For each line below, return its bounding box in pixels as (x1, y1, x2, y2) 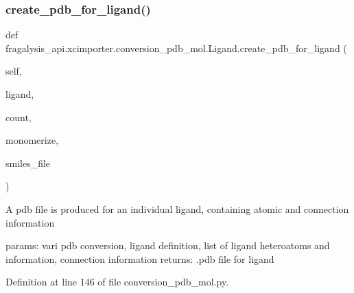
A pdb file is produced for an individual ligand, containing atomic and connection (5, 201, 349, 216)
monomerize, (5, 133, 59, 147)
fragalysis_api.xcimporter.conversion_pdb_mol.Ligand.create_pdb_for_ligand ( (5, 40, 347, 55)
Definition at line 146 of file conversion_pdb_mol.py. (5, 275, 229, 289)
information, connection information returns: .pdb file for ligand (5, 251, 274, 266)
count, (5, 110, 32, 124)
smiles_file (5, 155, 51, 170)
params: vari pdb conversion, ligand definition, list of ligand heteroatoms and (5, 238, 330, 253)
